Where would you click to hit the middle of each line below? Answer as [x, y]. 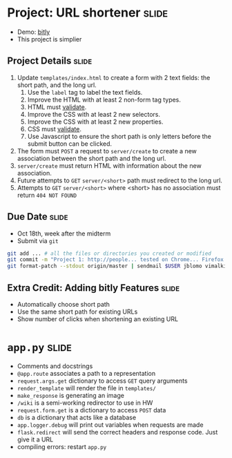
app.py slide [40, 347]
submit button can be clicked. [70, 144]
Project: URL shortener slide [88, 13]
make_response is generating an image [70, 395]
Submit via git [38, 240]
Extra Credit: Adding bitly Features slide [94, 288]
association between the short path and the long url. [91, 158]
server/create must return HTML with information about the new [109, 165]
